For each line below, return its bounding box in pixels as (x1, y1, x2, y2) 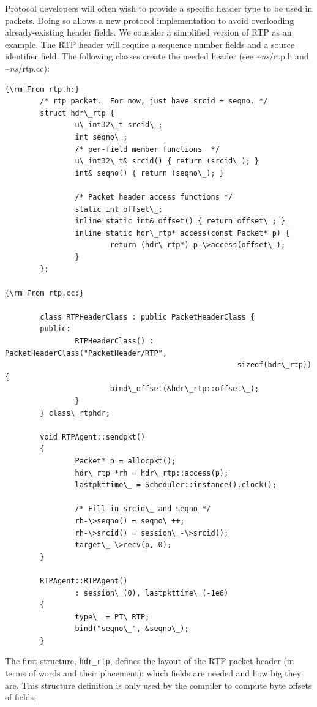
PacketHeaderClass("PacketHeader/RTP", (5, 348, 167, 357)
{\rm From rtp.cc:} (5, 288, 84, 297)
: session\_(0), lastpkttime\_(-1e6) (75, 588, 229, 597)
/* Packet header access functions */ (75, 192, 233, 201)
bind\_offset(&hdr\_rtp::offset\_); (110, 384, 259, 394)
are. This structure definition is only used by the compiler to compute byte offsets (5, 678, 312, 691)
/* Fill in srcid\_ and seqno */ (75, 504, 211, 514)
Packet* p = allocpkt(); (75, 456, 176, 465)
